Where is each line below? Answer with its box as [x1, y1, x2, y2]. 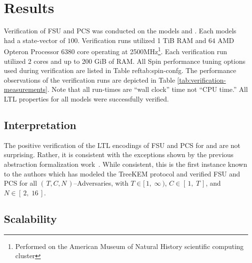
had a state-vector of [4, 35, 65, 45]
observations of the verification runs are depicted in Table [4, 74, 175, 85]
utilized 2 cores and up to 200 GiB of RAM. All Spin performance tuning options [4, 56, 246, 66]
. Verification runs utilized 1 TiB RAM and [78, 35, 206, 45]
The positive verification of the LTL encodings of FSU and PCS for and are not [4, 140, 241, 150]
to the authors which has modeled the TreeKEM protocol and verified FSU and [4, 168, 240, 178]
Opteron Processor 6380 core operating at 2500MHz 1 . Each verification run [4, 45, 227, 56]
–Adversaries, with [74, 178, 129, 188]
